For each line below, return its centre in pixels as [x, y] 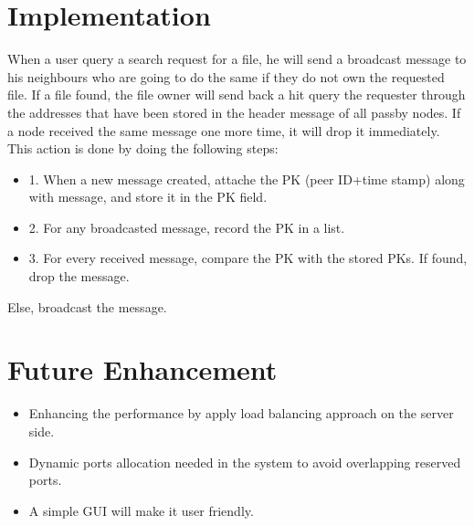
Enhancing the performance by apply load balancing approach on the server [241, 413]
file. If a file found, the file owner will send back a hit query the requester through [237, 95]
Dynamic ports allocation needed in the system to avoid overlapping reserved [245, 462]
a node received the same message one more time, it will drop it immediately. [224, 130]
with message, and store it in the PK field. [148, 197]
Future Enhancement [142, 369]
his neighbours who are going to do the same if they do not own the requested [226, 76]
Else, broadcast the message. [87, 306]
